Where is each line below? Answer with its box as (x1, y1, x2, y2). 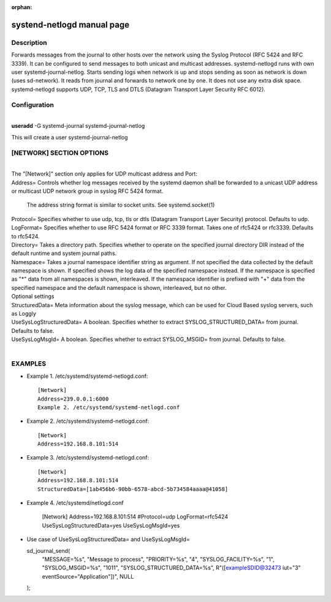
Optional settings (11, 292, 55, 300)
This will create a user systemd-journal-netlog (11, 133, 128, 141)
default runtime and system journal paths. (11, 249, 117, 257)
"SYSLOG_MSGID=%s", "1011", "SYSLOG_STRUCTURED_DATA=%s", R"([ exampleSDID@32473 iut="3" (42, 564, 301, 571)
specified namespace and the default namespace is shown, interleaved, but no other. (11, 284, 227, 291)
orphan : (11, 4, 32, 10)
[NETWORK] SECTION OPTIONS (11, 149, 108, 157)
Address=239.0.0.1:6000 (37, 395, 109, 402)
